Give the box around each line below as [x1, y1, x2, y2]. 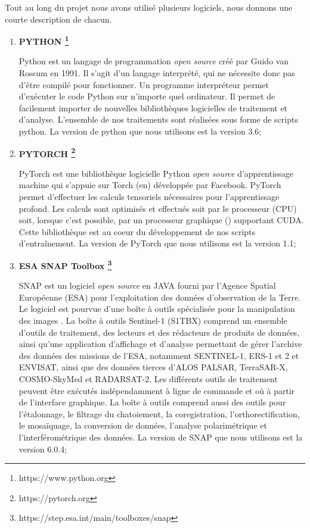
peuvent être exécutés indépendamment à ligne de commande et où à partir [18, 384, 295, 396]
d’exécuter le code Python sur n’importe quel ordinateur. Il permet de [18, 90, 275, 102]
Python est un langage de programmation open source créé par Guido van [18, 55, 289, 67]
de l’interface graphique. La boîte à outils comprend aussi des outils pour [18, 396, 286, 408]
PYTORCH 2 [18, 145, 76, 160]
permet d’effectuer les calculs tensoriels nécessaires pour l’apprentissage [18, 190, 280, 203]
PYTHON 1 [18, 33, 69, 47]
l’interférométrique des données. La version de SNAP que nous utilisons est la [18, 430, 303, 443]
